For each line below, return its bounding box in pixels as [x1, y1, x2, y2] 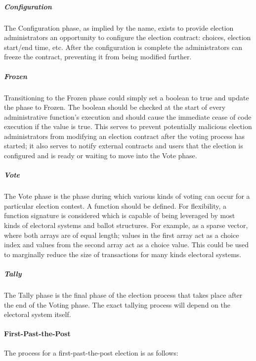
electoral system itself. [4, 309, 71, 319]
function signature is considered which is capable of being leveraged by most [4, 210, 235, 221]
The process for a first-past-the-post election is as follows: [4, 347, 178, 358]
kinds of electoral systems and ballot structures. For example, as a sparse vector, [4, 220, 248, 230]
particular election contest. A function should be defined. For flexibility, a [4, 200, 227, 211]
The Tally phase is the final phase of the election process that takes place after [4, 289, 243, 300]
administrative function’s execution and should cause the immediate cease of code [4, 111, 252, 122]
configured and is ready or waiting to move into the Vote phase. [4, 150, 197, 161]
